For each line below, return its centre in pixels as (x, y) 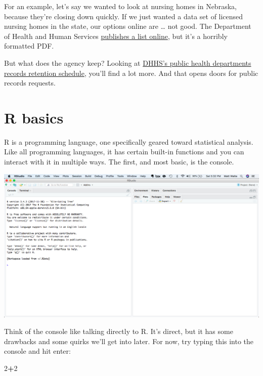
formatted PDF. (29, 46)
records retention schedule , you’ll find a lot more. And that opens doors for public (131, 73)
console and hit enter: (37, 351)
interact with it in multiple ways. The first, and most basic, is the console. (119, 162)
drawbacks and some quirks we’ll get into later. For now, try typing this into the (129, 341)
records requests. (30, 83)
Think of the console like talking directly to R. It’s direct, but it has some (119, 331)
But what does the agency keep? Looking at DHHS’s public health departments (128, 62)
